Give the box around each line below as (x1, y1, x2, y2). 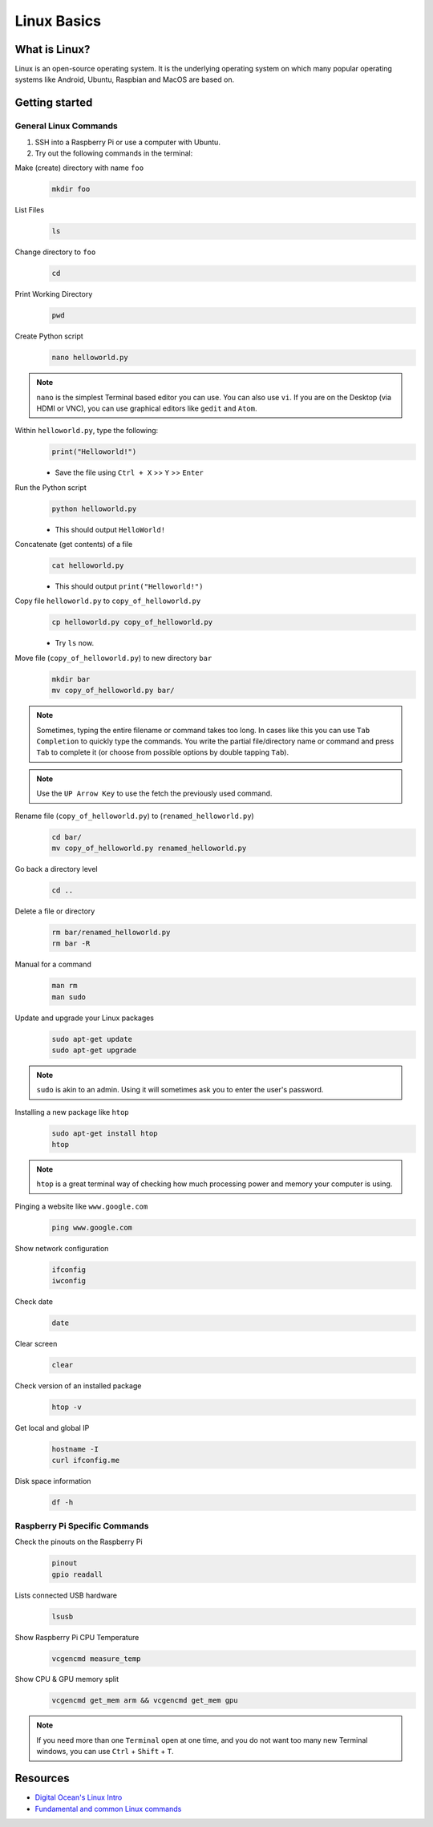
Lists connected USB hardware (14, 1590, 118, 1600)
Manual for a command (14, 959, 92, 970)
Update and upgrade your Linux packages (14, 1013, 155, 1023)
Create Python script (14, 331, 83, 341)
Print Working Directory (14, 290, 93, 299)
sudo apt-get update (51, 1035, 132, 1043)
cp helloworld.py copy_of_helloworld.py (51, 618, 212, 627)
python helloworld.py (51, 504, 137, 513)
